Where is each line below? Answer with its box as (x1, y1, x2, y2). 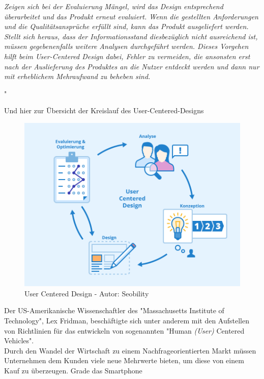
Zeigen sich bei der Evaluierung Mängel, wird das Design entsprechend (4, 1, 223, 11)
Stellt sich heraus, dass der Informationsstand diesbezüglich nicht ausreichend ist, (4, 31, 258, 41)
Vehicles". (4, 335, 34, 346)
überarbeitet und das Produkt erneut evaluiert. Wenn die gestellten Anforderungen (4, 11, 258, 21)
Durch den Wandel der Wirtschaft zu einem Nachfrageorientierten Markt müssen (4, 345, 256, 356)
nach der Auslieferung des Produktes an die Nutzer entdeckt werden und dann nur (4, 61, 259, 71)
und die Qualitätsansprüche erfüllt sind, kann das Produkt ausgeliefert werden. (4, 21, 249, 32)
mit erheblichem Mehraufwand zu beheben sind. (4, 71, 151, 82)
